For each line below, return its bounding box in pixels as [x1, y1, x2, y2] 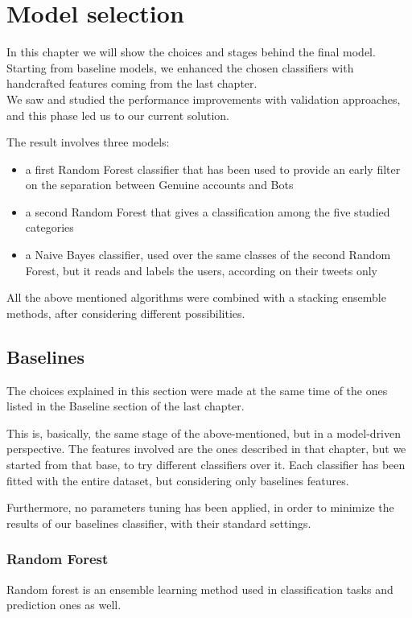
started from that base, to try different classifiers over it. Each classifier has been [6, 456, 406, 473]
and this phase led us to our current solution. [6, 106, 229, 123]
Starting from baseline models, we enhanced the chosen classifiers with [6, 59, 354, 76]
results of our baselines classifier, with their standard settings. [6, 514, 311, 531]
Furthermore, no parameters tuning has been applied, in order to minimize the [6, 499, 394, 516]
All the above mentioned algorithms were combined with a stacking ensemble [6, 289, 386, 306]
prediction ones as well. [6, 596, 122, 613]
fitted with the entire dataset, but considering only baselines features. [6, 472, 349, 488]
